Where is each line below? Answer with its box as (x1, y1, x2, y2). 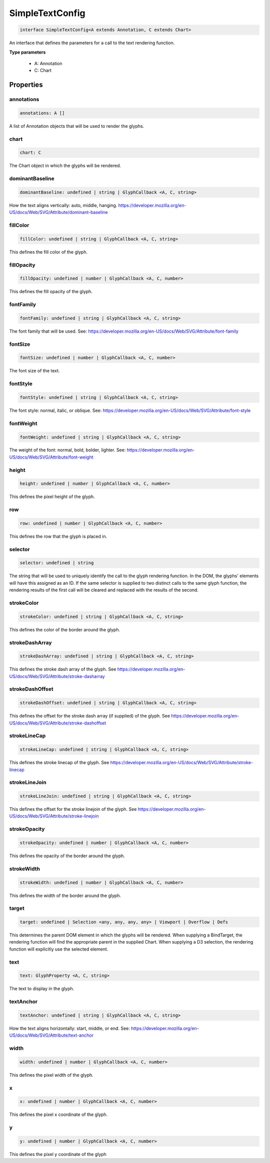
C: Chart (34, 68, 52, 74)
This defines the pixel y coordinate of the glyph (9, 1151, 107, 1157)
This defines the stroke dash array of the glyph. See (9, 666, 116, 672)
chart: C (19, 150, 41, 155)
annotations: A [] (19, 110, 65, 116)
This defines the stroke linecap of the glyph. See (9, 760, 109, 766)
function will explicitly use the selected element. (9, 946, 108, 952)
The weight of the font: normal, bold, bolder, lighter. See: (9, 447, 126, 453)
